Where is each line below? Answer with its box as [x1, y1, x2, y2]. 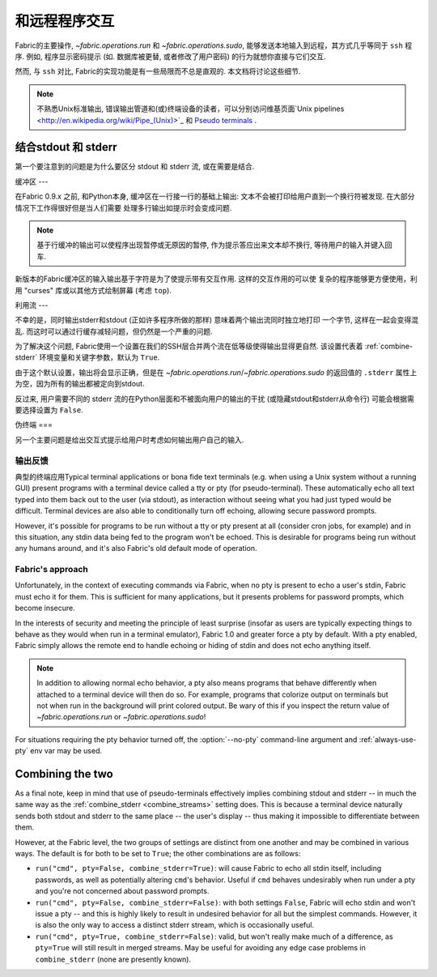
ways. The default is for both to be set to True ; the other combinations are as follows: [15, 849, 301, 858]
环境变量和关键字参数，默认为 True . [39, 352, 160, 362]
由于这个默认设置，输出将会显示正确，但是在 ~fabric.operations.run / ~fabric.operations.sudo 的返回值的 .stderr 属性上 [15, 367, 418, 377]
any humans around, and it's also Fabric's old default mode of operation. [15, 544, 258, 553]
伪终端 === [15, 420, 53, 429]
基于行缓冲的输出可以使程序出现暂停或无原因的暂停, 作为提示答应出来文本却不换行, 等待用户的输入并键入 [36, 240, 385, 250]
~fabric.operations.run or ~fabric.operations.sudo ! [36, 712, 206, 722]
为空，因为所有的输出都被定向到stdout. [15, 379, 145, 389]
